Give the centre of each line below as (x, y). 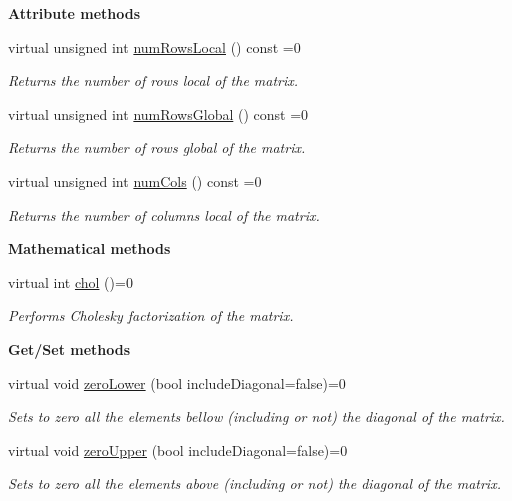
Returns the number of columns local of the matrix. (164, 214)
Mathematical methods (89, 248)
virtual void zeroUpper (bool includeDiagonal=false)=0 (178, 449)
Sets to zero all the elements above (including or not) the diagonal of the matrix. (254, 483)
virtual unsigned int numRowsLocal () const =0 (154, 46)
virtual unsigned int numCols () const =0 (135, 180)
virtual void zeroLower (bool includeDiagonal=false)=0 (177, 382)
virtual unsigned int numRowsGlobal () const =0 (158, 113)
